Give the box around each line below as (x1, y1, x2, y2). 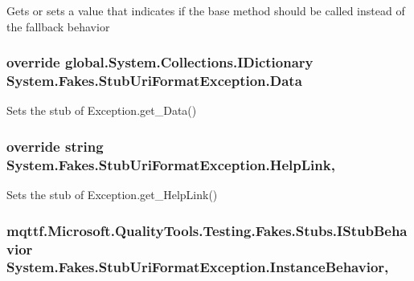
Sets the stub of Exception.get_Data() (6, 102, 197, 119)
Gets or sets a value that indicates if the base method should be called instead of (6, 2, 405, 18)
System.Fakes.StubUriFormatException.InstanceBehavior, (6, 257, 389, 277)
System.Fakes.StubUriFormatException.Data (6, 71, 302, 91)
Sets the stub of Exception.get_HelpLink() (6, 186, 218, 203)
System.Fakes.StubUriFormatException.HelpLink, (6, 154, 335, 174)
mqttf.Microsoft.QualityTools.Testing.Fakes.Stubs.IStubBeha (6, 220, 408, 240)
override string (6, 136, 104, 156)
